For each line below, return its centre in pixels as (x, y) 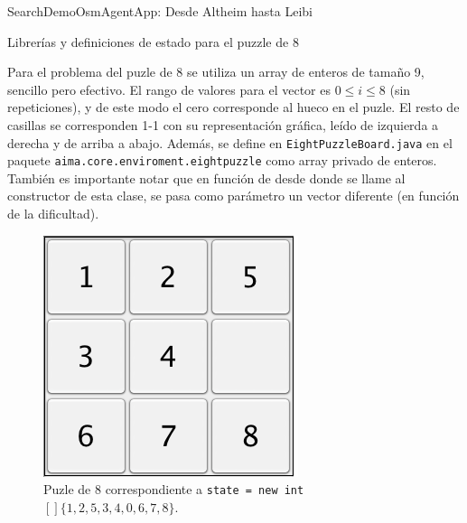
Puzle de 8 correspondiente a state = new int (174, 489)
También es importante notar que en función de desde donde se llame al (206, 177)
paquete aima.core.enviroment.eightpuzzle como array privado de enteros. (222, 160)
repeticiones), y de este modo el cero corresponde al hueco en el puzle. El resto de (233, 107)
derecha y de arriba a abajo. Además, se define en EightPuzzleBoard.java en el (230, 142)
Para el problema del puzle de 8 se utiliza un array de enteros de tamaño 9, (216, 72)
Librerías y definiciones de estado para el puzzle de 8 (153, 41)
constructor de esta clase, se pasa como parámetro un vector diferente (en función (233, 196)
